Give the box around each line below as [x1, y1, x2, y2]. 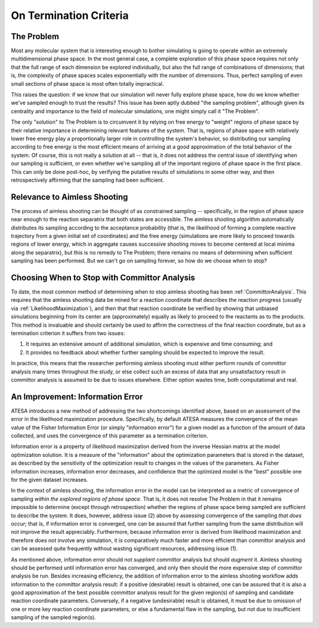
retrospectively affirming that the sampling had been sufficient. [11, 176, 165, 183]
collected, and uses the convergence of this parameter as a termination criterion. [11, 432, 208, 439]
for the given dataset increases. [11, 476, 89, 484]
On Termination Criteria [11, 9, 129, 22]
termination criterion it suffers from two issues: [11, 330, 125, 337]
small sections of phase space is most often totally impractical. [11, 80, 164, 87]
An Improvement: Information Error [11, 391, 143, 402]
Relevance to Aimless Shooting [11, 192, 128, 202]
